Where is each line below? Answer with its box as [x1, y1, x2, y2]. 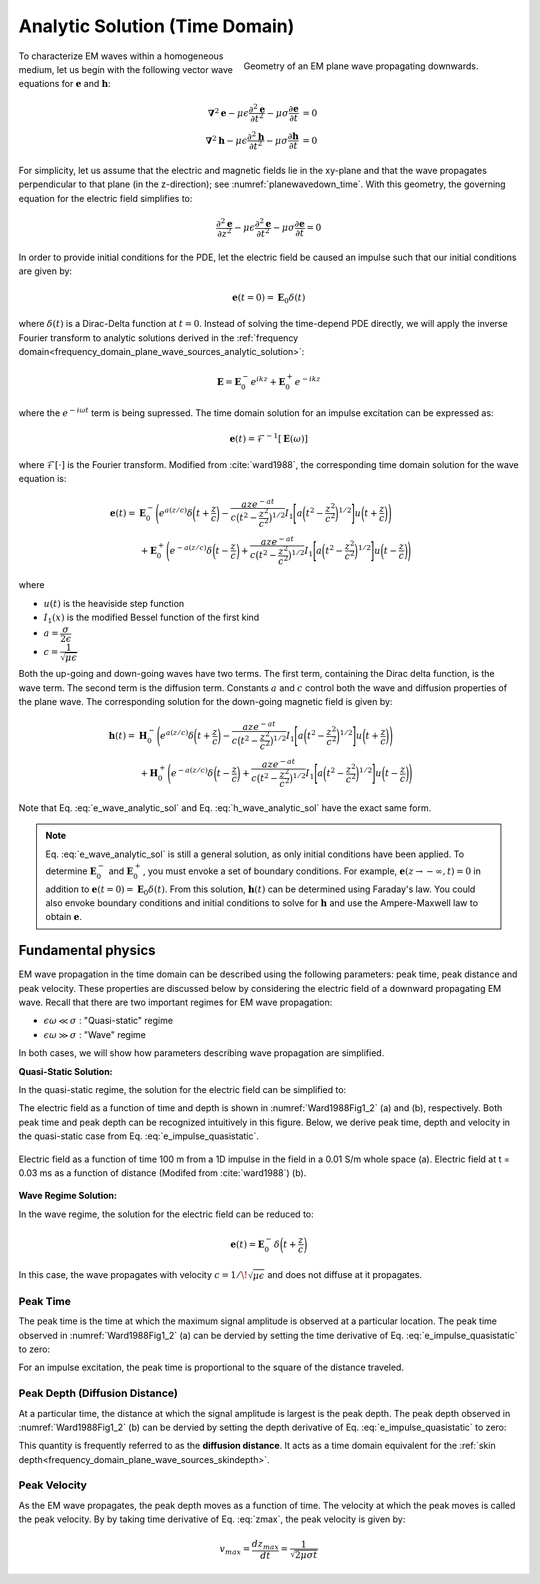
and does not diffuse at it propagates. [266, 1269, 423, 1281]
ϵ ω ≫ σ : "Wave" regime [43, 1028, 147, 1040]
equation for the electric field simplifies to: [18, 192, 193, 204]
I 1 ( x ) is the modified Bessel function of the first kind [43, 611, 260, 625]
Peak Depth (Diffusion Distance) [18, 1386, 179, 1400]
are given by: [18, 265, 73, 277]
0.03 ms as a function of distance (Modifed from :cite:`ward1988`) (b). [18, 1167, 307, 1179]
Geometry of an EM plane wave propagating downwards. [243, 60, 479, 72]
